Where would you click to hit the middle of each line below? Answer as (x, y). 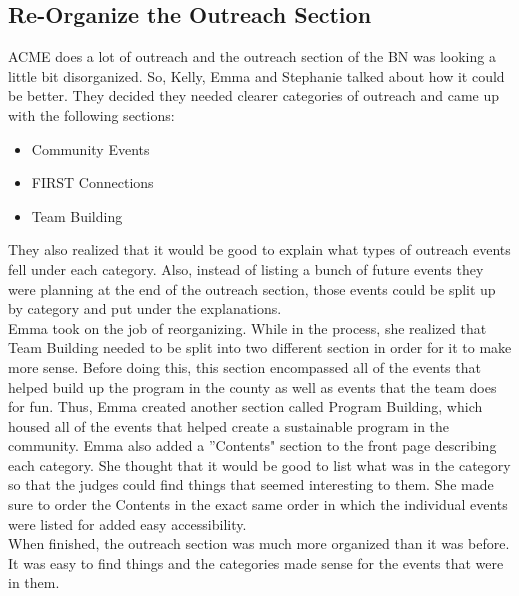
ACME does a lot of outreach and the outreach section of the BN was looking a (252, 56)
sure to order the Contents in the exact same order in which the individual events (258, 504)
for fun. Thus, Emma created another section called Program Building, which (245, 406)
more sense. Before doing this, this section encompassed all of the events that (244, 366)
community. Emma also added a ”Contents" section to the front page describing (252, 445)
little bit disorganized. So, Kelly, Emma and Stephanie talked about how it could (256, 75)
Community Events (90, 148)
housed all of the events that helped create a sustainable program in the (229, 425)
